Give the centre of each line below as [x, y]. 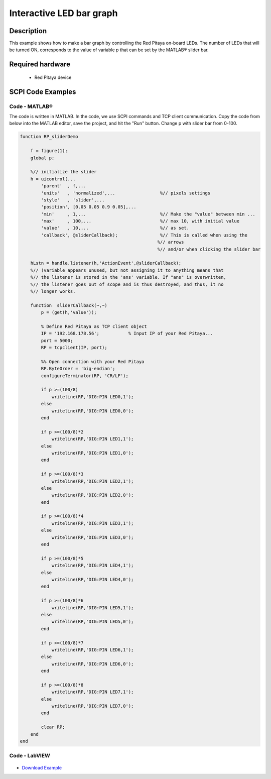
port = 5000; [57, 341]
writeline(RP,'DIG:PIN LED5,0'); [93, 622]
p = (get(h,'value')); [69, 312]
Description [28, 31]
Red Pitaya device [53, 77]
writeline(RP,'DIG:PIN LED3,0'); [93, 537]
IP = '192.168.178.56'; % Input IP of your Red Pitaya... [127, 333]
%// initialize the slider [64, 172]
